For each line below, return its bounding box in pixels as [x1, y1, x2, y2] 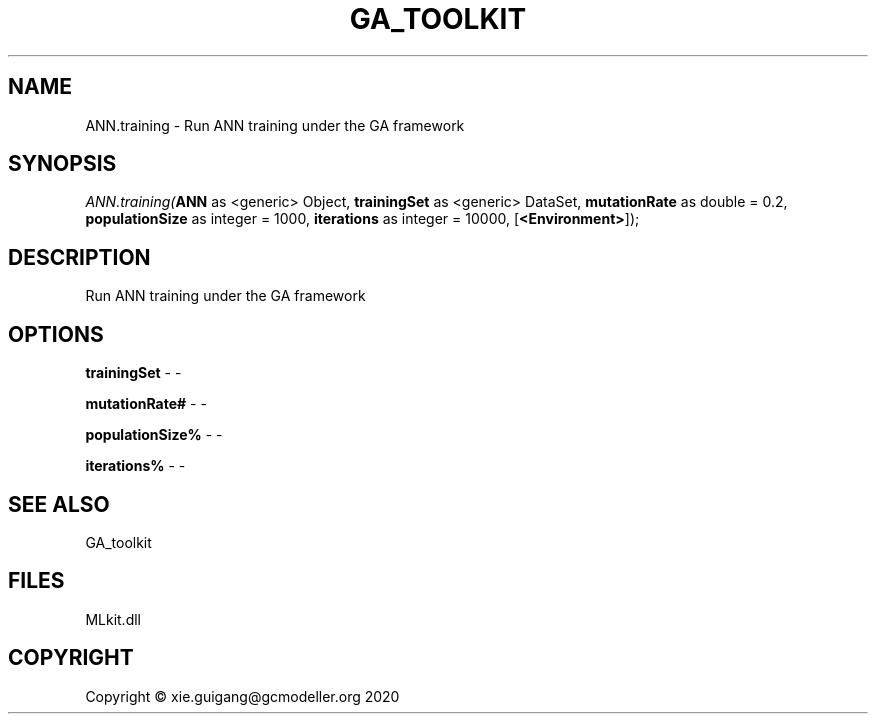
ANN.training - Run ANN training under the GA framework [85, 116, 465, 134]
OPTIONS [8, 321, 104, 347]
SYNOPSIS [8, 151, 117, 177]
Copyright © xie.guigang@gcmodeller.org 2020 [85, 687, 400, 705]
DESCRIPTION [8, 244, 151, 270]
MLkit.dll [85, 610, 141, 628]
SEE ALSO [8, 491, 110, 517]
